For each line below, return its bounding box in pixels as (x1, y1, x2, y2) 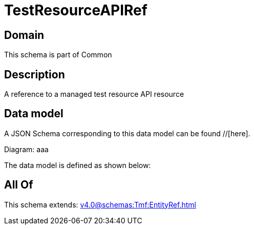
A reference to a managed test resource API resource (4, 90, 184, 99)
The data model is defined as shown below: (4, 160, 151, 170)
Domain (4, 28, 45, 41)
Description (4, 68, 65, 81)
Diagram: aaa (4, 144, 49, 154)
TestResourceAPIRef (4, 2, 147, 19)
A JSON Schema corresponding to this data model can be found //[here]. (4, 129, 250, 138)
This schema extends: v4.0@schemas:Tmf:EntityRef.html (4, 200, 196, 209)
